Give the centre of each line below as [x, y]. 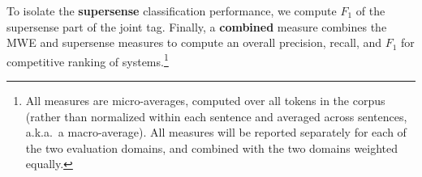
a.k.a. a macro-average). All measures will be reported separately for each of [216, 132]
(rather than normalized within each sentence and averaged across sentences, [216, 116]
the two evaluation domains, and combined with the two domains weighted [212, 147]
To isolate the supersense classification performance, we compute [172, 11]
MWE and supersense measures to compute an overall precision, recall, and [194, 42]
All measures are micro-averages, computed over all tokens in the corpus [205, 101]
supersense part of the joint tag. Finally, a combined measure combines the [197, 26]
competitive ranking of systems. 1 [88, 60]
